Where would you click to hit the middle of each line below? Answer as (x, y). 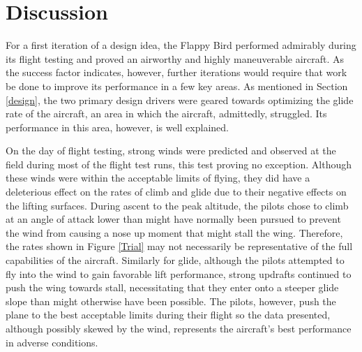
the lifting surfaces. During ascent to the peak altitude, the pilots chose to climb (177, 205)
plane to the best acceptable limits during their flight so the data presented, (168, 315)
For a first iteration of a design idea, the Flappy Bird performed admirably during (181, 45)
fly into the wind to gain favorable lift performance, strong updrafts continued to (179, 273)
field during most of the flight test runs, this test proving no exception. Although (179, 164)
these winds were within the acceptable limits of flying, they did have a (158, 178)
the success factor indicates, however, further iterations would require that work (176, 72)
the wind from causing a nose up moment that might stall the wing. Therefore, (174, 232)
